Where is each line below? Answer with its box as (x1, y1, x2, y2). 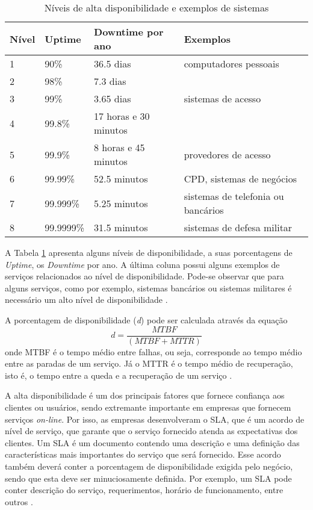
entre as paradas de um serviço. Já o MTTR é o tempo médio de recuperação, (5, 357, 293, 370)
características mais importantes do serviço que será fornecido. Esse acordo (5, 448, 281, 461)
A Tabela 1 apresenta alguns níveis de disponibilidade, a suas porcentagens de (5, 246, 293, 258)
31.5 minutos (94, 220, 148, 234)
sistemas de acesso (184, 92, 261, 105)
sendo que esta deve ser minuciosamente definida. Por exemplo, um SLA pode (5, 471, 292, 484)
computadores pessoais (184, 57, 279, 70)
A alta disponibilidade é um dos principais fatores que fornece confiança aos (5, 389, 285, 402)
